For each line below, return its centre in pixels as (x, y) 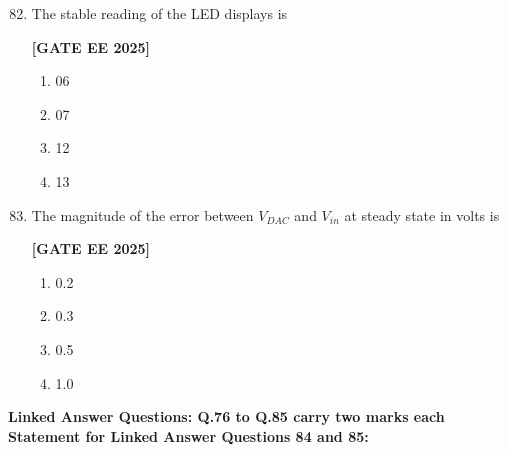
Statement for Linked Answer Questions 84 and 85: (188, 435)
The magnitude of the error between (142, 214)
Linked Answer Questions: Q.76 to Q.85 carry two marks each (226, 416)
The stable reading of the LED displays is (159, 13)
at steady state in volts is (422, 214)
